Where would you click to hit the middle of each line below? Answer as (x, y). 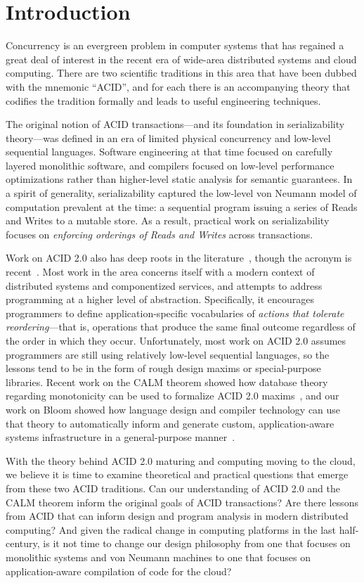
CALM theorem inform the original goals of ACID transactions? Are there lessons (182, 502)
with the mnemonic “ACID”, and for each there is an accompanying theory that (178, 86)
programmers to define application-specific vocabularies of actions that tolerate (175, 313)
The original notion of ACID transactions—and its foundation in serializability (175, 124)
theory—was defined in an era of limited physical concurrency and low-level (168, 137)
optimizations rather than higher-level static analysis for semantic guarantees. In (179, 179)
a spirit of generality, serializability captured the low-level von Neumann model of (181, 193)
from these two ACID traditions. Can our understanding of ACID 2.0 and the (173, 488)
